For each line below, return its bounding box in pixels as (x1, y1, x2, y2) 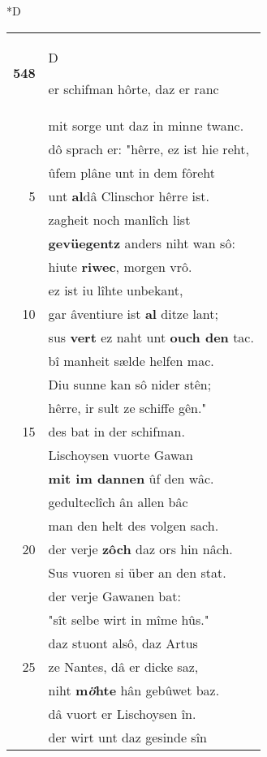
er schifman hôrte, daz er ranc (48, 79, 219, 98)
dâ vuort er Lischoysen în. (48, 703, 196, 723)
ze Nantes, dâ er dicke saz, (48, 656, 199, 676)
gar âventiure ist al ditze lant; (48, 303, 218, 323)
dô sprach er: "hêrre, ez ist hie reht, (48, 139, 249, 158)
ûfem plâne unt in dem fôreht (48, 162, 216, 182)
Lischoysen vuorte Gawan (48, 445, 193, 464)
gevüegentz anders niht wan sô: (48, 233, 235, 252)
